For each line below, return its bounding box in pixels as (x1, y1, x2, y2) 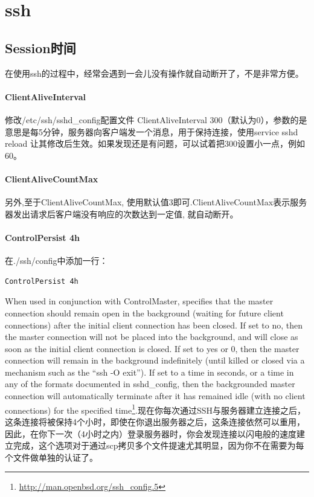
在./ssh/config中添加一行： (5, 254, 108, 267)
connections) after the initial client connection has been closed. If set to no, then (5, 318, 303, 331)
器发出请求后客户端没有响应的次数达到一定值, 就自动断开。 (5, 207, 239, 220)
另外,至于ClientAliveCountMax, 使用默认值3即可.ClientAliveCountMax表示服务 (5, 196, 307, 208)
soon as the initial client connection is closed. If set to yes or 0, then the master (5, 342, 300, 354)
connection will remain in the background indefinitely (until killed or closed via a (5, 354, 305, 367)
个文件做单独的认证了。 (5, 451, 98, 463)
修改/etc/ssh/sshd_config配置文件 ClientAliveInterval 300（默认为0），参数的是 (5, 113, 307, 126)
